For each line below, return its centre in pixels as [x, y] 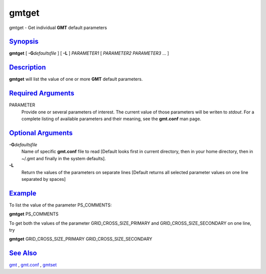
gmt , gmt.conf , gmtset [33, 265]
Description [28, 67]
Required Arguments [42, 93]
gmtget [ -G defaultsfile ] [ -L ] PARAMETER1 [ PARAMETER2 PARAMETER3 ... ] [89, 53]
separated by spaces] [44, 179]
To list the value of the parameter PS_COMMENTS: [60, 205]
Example [23, 193]
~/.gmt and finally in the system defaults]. [64, 158]
